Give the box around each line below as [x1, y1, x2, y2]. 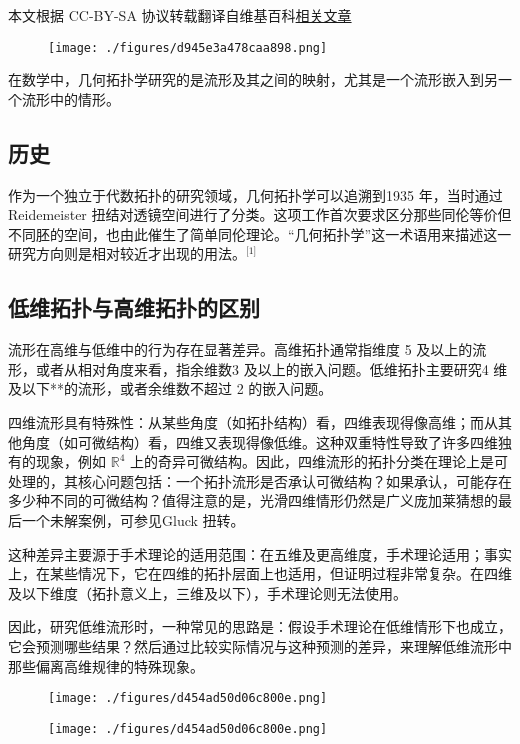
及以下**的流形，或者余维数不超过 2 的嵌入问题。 [8, 378, 333, 399]
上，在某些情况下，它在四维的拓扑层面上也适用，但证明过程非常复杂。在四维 [8, 563, 512, 584]
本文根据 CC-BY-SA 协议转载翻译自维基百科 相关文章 [8, 5, 352, 25]
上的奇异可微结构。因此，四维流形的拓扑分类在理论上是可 [129, 451, 508, 472]
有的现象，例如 [8, 451, 106, 472]
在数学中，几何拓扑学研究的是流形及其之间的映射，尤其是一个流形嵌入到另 [8, 69, 498, 90]
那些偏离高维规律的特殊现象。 [8, 655, 204, 676]
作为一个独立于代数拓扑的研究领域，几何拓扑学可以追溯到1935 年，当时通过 [8, 184, 503, 205]
